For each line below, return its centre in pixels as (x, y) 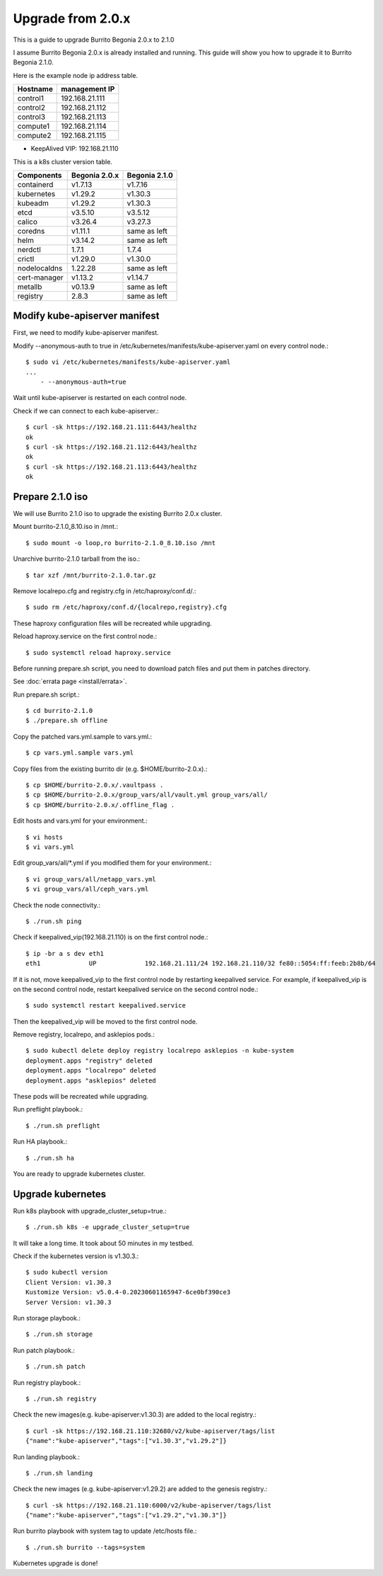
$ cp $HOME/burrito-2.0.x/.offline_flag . (100, 805)
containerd (35, 184)
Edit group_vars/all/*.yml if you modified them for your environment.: (112, 863)
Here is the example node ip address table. (75, 75)
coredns (31, 231)
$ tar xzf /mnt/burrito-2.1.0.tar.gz (91, 575)
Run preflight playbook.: (48, 1109)
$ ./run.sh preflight (63, 1125)
